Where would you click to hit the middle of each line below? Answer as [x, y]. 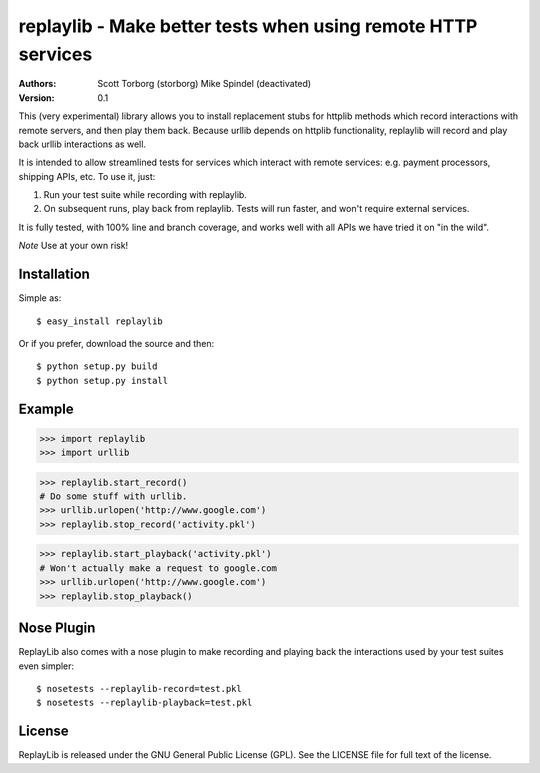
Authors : [37, 84]
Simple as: [40, 298]
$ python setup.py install [102, 380]
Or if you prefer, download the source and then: [116, 343]
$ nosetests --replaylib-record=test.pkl [139, 688]
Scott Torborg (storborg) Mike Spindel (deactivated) [204, 84]
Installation [54, 274]
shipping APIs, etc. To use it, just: [87, 176]
